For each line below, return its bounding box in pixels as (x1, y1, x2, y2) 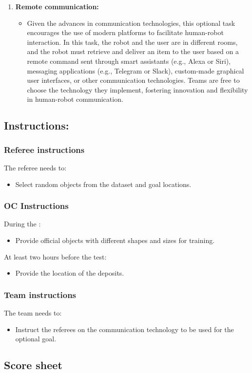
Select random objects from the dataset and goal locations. (15, 179, 192, 189)
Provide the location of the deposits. (15, 268, 124, 278)
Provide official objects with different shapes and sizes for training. (15, 235, 215, 245)
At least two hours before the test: (4, 251, 107, 261)
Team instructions (4, 288, 77, 300)
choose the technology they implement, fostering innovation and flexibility (27, 84, 248, 94)
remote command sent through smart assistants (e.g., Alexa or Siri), (27, 56, 231, 66)
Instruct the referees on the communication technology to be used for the (15, 324, 234, 334)
